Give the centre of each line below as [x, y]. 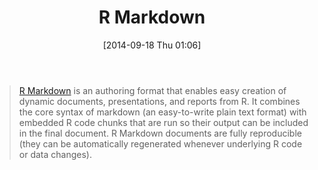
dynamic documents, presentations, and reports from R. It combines [159, 101]
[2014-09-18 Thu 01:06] [152, 45]
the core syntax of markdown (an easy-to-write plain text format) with [162, 112]
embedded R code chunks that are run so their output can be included [163, 122]
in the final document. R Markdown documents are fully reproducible [160, 133]
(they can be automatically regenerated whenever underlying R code [160, 143]
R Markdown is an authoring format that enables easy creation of [152, 90]
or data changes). [55, 154]
